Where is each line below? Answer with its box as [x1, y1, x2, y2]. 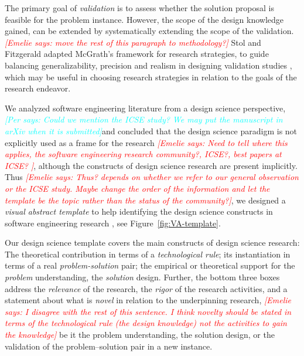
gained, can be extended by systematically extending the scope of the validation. [5, 25, 294, 37]
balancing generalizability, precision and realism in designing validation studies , [5, 59, 292, 71]
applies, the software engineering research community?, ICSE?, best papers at [5, 148, 282, 160]
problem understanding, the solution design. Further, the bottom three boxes [5, 271, 280, 283]
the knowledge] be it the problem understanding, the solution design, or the [5, 328, 275, 341]
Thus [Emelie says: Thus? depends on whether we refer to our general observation [5, 171, 299, 183]
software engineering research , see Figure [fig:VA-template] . [5, 216, 221, 229]
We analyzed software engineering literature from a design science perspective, [5, 101, 286, 114]
